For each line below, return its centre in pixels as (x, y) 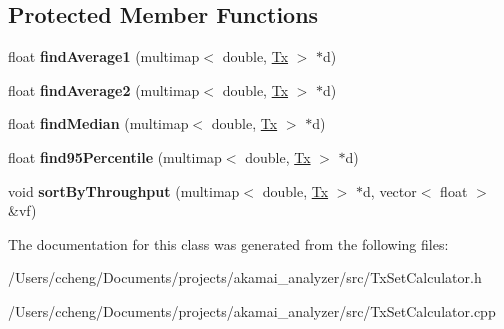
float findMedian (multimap (98, 123)
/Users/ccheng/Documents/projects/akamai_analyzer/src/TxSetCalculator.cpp (252, 310)
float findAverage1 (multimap (104, 56)
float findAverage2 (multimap (104, 89)
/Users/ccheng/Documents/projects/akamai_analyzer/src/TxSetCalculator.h (245, 277)
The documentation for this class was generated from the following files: (228, 243)
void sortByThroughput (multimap (124, 190)
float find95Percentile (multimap (115, 156)
